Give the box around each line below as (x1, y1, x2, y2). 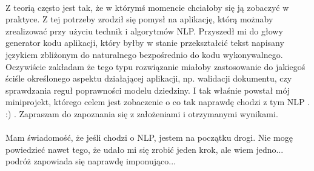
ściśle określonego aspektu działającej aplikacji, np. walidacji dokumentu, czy (5, 72, 292, 85)
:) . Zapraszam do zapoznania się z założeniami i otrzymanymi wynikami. (5, 107, 278, 120)
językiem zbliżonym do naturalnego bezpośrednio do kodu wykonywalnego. (5, 48, 283, 60)
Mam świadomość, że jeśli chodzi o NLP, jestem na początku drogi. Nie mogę (5, 131, 293, 144)
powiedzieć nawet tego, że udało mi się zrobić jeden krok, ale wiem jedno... (5, 143, 284, 155)
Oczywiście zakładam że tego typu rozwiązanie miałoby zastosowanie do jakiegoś (5, 60, 306, 73)
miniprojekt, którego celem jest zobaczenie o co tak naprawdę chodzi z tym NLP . (5, 95, 310, 108)
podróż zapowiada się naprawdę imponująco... (5, 155, 176, 167)
